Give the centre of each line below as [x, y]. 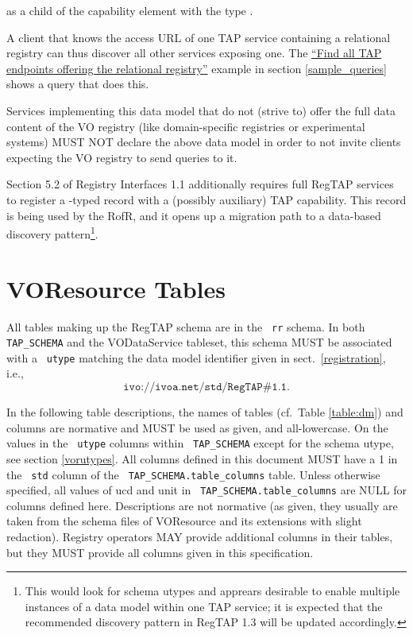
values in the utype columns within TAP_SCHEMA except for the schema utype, [200, 443]
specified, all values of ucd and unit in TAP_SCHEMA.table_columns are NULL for [206, 490]
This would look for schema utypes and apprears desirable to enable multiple [212, 591]
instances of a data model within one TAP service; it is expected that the [204, 606]
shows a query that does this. [78, 84]
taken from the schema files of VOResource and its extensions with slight [184, 521]
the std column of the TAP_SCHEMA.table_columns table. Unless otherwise [193, 474]
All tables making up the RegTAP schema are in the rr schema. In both [186, 326]
